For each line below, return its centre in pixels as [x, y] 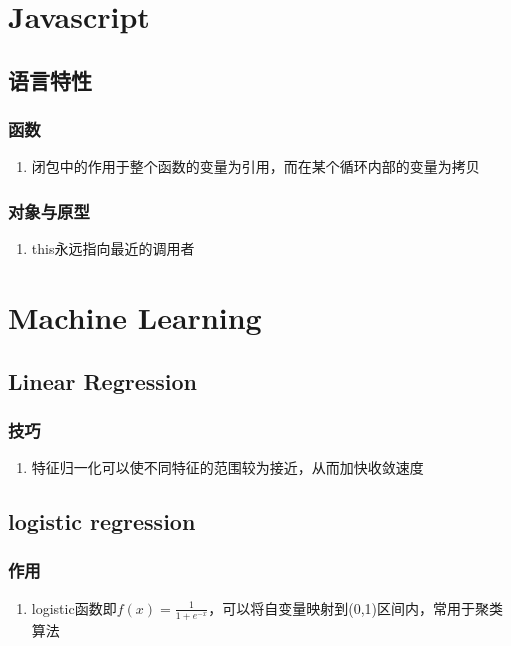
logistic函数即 [74, 607]
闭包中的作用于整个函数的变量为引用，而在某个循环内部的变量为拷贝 [255, 166]
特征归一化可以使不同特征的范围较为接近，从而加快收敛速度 [227, 467]
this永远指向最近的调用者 [113, 248]
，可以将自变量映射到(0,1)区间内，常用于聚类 [356, 607]
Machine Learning [135, 316]
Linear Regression [102, 380]
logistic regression [102, 521]
